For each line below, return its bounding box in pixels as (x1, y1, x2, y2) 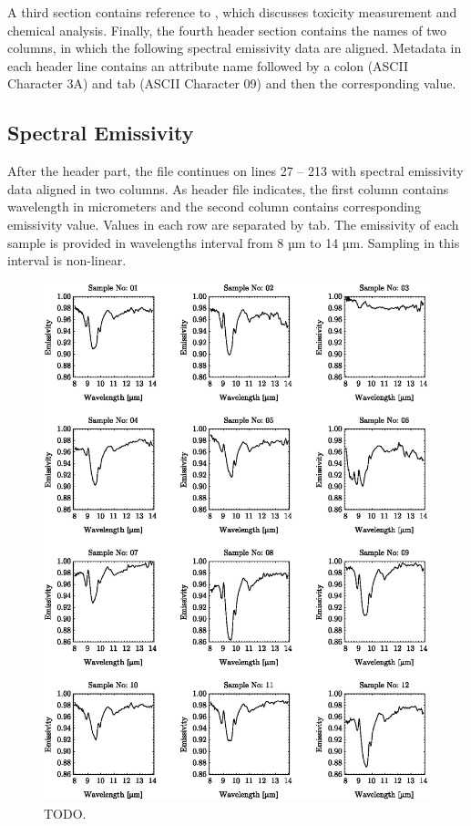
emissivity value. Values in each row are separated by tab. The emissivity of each (7, 214, 459, 233)
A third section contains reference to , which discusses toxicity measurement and (7, 3, 457, 21)
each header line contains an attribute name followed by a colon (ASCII (7, 56, 408, 75)
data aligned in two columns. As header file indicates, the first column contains (7, 179, 449, 198)
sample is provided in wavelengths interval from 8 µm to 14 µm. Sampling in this (7, 232, 460, 252)
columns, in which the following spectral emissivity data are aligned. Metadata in (7, 38, 462, 57)
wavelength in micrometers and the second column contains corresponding (7, 197, 421, 216)
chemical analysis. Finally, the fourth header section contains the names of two (7, 20, 447, 39)
